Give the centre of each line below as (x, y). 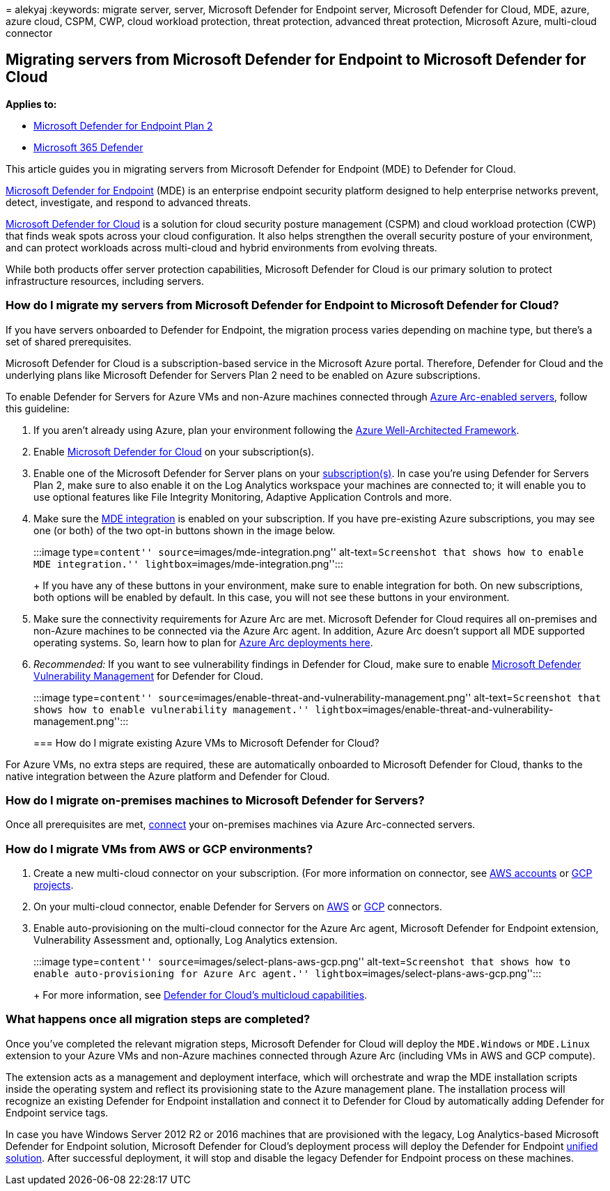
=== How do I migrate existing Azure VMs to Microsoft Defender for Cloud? (206, 742)
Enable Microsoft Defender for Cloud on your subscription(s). (174, 451)
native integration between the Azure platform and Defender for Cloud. (168, 776)
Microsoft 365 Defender (88, 147)
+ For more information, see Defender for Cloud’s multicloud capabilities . (201, 995)
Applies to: (31, 104)
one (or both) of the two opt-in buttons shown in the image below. (185, 530)
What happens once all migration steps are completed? (158, 1019)
